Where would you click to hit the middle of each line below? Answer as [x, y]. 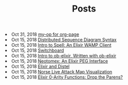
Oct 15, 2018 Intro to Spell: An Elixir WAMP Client [61, 45]
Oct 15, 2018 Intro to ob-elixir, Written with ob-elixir [64, 56]
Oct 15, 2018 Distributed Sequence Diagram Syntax [64, 40]
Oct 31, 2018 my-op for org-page [45, 34]
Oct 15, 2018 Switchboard [38, 50]
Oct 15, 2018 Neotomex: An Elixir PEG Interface [60, 61]
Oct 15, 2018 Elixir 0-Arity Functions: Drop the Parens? [67, 77]
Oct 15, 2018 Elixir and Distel [41, 66]
